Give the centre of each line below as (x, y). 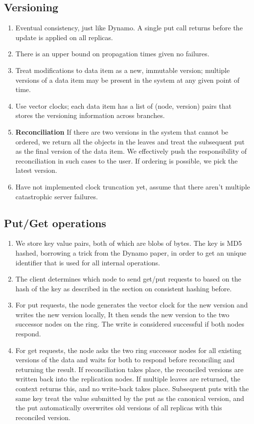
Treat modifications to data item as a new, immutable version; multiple (123, 70)
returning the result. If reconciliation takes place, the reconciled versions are (129, 369)
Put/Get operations (55, 223)
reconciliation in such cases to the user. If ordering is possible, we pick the (127, 160)
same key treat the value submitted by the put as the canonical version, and (130, 398)
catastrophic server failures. (57, 196)
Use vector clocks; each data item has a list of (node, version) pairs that (123, 106)
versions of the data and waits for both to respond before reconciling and (125, 360)
